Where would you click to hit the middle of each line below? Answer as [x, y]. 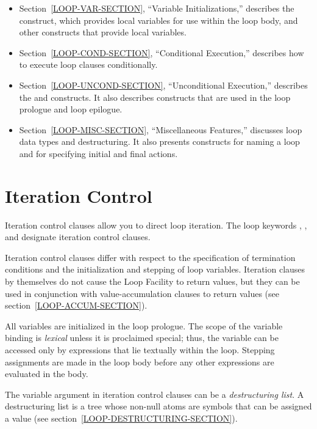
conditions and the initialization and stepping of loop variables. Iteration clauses [155, 269]
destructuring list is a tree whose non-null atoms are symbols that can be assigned [158, 406]
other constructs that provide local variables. [103, 32]
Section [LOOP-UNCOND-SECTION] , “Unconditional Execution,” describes [163, 85]
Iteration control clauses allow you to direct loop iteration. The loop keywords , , [156, 225]
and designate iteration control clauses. [78, 237]
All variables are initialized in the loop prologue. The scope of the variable [144, 325]
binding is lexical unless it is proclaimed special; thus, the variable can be [142, 338]
